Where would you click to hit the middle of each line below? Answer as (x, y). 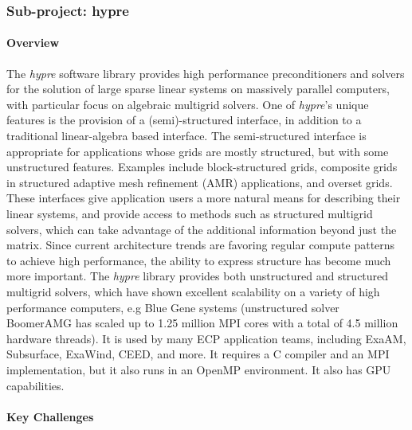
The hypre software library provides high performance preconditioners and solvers (206, 73)
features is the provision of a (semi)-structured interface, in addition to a (184, 120)
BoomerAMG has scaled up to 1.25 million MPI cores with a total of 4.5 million (202, 323)
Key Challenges (50, 416)
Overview (33, 43)
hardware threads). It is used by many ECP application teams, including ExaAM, (206, 338)
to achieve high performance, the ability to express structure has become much (199, 260)
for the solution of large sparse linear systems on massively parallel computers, (198, 89)
